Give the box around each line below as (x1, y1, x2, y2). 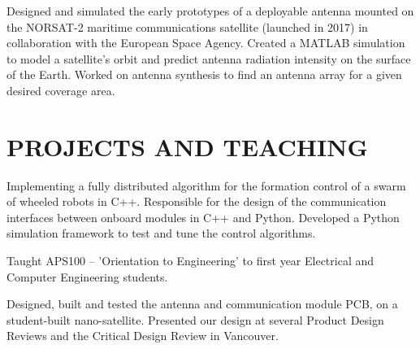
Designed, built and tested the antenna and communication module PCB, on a (6, 295, 398, 312)
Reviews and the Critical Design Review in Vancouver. (6, 327, 279, 344)
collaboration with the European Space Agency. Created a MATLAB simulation (6, 34, 405, 51)
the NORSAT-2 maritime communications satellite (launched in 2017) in (6, 18, 368, 35)
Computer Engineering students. (6, 268, 168, 285)
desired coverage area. (6, 81, 115, 98)
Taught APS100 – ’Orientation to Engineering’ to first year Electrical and (6, 252, 375, 269)
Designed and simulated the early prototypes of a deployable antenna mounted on (6, 2, 414, 19)
